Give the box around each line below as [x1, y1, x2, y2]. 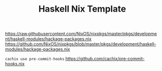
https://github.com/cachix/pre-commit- [65, 56, 145, 62]
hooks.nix [5, 61, 25, 67]
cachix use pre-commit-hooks [5, 57, 65, 62]
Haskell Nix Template [38, 3, 126, 15]
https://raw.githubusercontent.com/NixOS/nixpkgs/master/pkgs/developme [5, 31, 158, 37]
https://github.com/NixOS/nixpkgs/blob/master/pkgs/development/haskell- [5, 41, 157, 47]
